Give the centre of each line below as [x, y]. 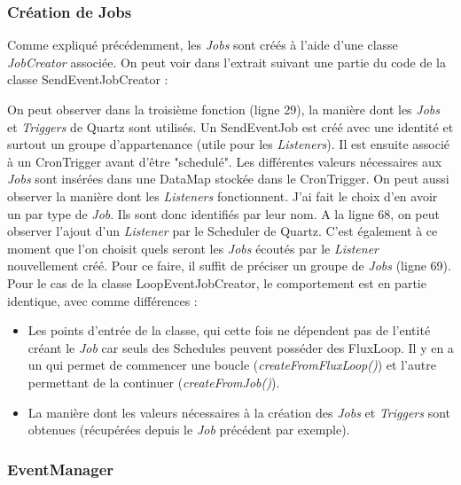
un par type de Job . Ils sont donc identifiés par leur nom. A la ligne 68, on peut [223, 213]
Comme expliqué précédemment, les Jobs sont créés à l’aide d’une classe [203, 45]
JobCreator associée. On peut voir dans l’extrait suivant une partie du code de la [227, 62]
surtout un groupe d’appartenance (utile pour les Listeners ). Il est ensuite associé [229, 144]
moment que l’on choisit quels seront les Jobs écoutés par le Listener [193, 248]
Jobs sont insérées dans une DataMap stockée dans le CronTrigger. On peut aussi [228, 179]
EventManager [61, 469]
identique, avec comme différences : [102, 300]
